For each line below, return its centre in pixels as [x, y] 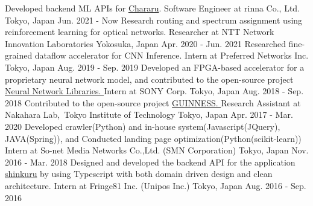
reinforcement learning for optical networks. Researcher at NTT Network [140, 32]
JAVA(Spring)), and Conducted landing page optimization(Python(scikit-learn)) [153, 138]
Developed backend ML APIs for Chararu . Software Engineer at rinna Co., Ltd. [153, 8]
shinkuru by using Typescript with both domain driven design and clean [139, 174]
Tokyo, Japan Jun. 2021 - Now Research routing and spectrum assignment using [154, 20]
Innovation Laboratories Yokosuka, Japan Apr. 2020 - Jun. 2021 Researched [145, 43]
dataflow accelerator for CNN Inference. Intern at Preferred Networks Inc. [172, 55]
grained [19, 55]
